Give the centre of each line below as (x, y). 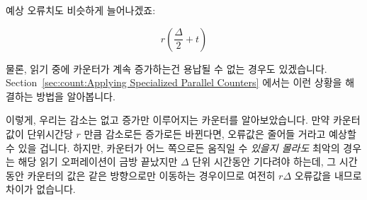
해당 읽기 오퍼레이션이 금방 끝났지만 (98, 161)
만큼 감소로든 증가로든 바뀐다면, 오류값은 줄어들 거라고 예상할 (220, 133)
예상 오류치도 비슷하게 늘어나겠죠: (81, 10)
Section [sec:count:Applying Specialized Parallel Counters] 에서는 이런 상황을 (174, 82)
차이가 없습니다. (41, 189)
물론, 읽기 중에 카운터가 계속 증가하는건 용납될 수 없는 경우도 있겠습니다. (166, 68)
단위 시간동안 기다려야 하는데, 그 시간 (275, 161)
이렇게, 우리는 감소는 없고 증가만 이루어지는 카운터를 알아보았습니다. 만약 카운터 (183, 120)
